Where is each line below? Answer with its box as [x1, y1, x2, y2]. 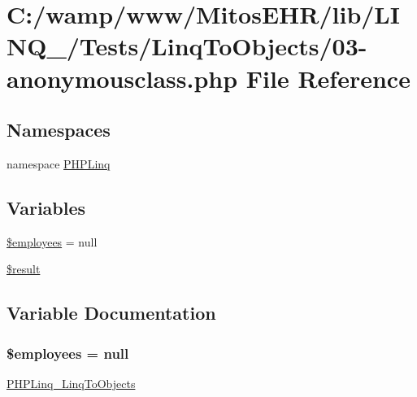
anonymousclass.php [7, 61, 238, 94]
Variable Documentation [7, 300, 216, 325]
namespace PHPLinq [7, 155, 111, 172]
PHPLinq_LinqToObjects [7, 374, 136, 391]
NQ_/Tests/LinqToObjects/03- [7, 29, 367, 63]
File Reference [245, 61, 410, 94]
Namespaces [7, 117, 111, 142]
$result [7, 260, 41, 277]
